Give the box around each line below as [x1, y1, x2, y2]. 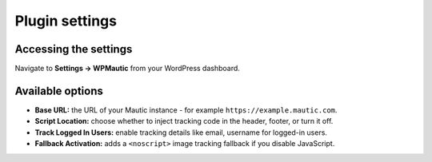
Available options [14, 84, 104, 97]
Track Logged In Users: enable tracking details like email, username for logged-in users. [34, 128, 328, 137]
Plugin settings [14, 12, 118, 30]
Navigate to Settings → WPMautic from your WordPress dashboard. [14, 64, 240, 73]
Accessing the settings [14, 42, 133, 56]
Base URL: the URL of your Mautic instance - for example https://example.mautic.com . [34, 105, 338, 115]
